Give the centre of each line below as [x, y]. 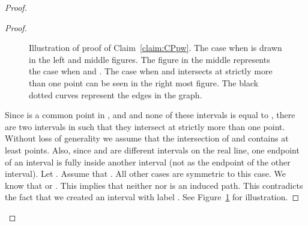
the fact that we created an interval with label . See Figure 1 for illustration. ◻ [152, 197]
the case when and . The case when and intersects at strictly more [151, 71]
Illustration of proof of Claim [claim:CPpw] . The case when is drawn [156, 48]
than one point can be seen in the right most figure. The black [144, 82]
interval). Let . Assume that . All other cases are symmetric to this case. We [145, 174]
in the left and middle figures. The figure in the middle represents [149, 59]
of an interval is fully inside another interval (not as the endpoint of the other [148, 162]
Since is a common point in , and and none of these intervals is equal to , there [150, 115]
